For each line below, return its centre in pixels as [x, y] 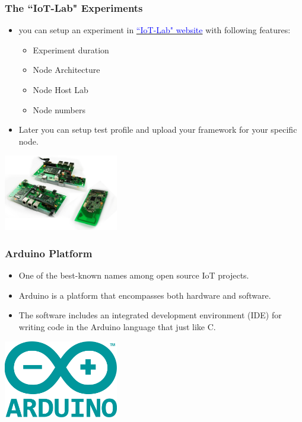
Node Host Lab [61, 89]
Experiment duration [71, 49]
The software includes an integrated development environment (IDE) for [150, 315]
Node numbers [59, 109]
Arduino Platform [49, 253]
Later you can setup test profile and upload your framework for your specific [158, 130]
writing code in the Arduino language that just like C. [117, 326]
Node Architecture [66, 70]
